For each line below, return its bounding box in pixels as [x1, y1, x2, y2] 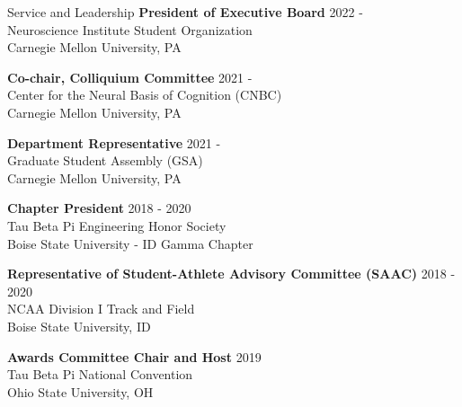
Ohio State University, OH [7, 382, 154, 401]
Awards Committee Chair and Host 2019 [7, 347, 262, 366]
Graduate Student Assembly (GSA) [7, 151, 203, 170]
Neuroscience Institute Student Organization [7, 20, 253, 39]
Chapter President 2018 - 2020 [7, 199, 191, 217]
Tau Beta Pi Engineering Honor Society [7, 216, 227, 234]
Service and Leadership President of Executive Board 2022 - [7, 3, 363, 21]
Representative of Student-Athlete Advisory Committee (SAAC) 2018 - [7, 264, 456, 283]
